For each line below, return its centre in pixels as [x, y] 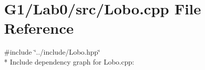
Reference [39, 28]
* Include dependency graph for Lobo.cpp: [69, 61]
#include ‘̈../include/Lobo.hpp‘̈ [52, 52]
